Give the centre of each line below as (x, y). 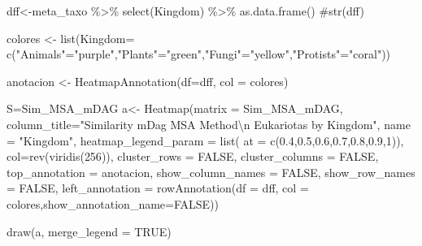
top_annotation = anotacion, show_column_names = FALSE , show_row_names (211, 172)
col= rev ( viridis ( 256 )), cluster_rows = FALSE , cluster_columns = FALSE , (193, 156)
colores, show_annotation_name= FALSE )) (113, 203)
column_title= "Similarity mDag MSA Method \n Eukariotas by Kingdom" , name (209, 124)
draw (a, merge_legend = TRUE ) (89, 231)
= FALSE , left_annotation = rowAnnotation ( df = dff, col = (158, 188)
